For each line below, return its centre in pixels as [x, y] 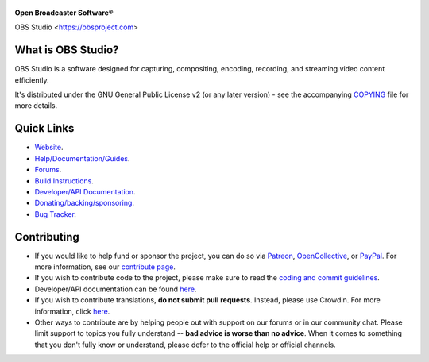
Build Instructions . [64, 181]
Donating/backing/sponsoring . [85, 203]
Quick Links [44, 128]
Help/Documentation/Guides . [82, 158]
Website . [49, 148]
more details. [36, 106]
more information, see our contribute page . [105, 267]
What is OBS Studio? [67, 50]
